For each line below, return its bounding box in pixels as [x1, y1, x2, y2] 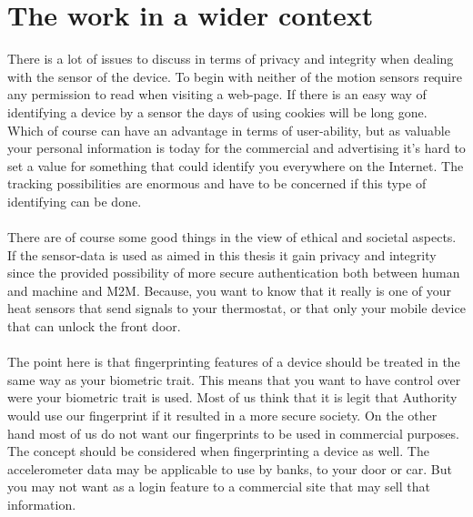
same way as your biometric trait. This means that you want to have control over [7, 370, 461, 389]
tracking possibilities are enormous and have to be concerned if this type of [7, 174, 427, 193]
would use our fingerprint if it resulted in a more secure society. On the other [7, 406, 438, 424]
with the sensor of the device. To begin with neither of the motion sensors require [7, 66, 462, 86]
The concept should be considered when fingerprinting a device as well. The [7, 441, 429, 461]
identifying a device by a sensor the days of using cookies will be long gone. [7, 102, 428, 121]
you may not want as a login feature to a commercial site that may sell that [7, 477, 430, 496]
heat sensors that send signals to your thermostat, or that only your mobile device [7, 299, 466, 318]
